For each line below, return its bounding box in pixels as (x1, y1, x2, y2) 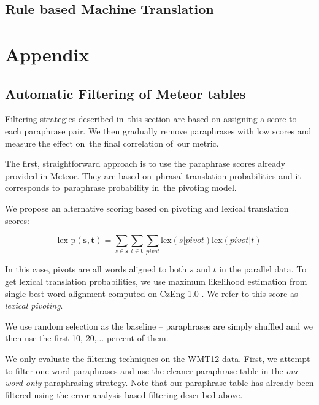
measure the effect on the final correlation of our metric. (5, 136, 219, 149)
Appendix (5, 41, 90, 66)
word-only (5, 376, 42, 389)
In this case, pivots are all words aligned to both (5, 263, 187, 276)
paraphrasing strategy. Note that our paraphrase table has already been (44, 376, 314, 389)
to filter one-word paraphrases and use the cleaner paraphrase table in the (5, 364, 283, 377)
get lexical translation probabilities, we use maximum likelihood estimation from (5, 275, 307, 288)
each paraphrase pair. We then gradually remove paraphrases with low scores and (5, 124, 312, 137)
